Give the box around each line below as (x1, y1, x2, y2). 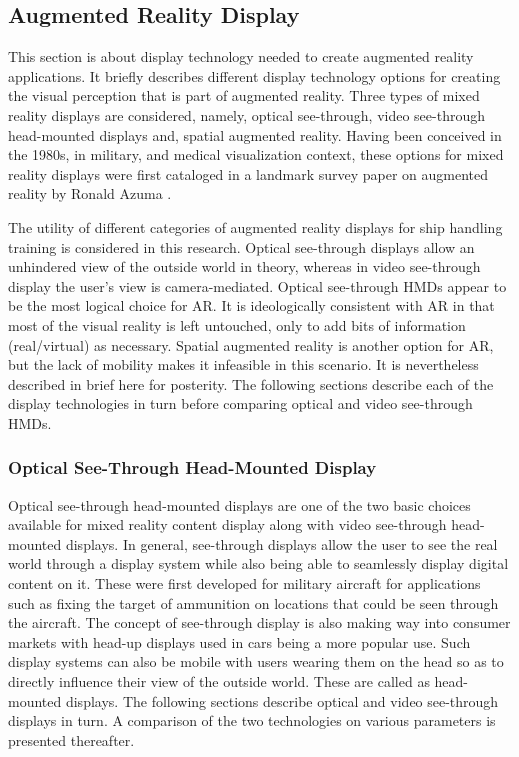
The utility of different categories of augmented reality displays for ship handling (8, 216, 503, 237)
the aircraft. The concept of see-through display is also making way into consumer (8, 612, 511, 633)
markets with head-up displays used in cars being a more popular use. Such (8, 631, 471, 652)
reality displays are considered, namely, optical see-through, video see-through (8, 104, 485, 125)
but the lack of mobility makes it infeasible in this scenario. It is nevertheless (8, 354, 479, 375)
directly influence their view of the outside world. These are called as (8, 671, 430, 692)
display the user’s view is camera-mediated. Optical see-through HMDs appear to (8, 275, 507, 296)
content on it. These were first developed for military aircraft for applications (8, 573, 481, 594)
